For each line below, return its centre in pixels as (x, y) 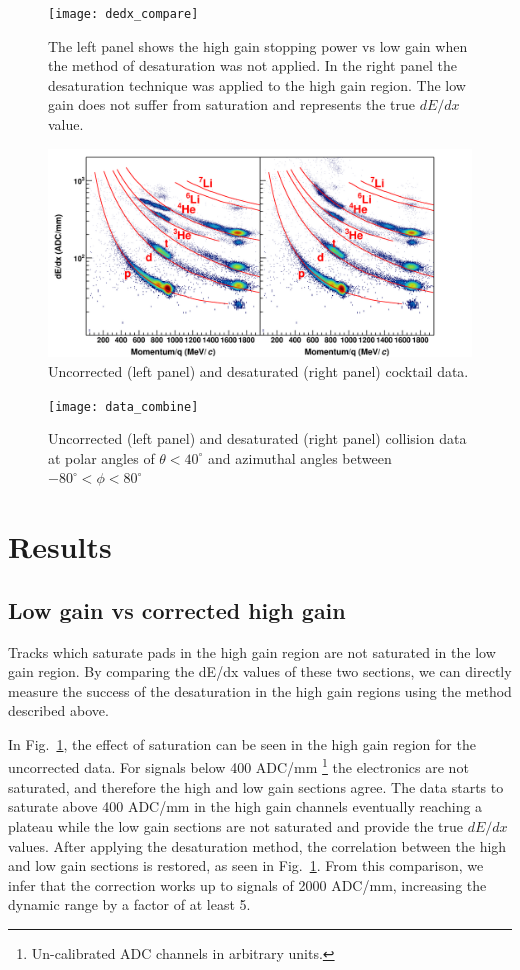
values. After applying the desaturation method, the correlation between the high (257, 845)
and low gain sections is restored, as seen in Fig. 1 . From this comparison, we (246, 865)
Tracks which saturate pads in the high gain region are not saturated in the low (252, 651)
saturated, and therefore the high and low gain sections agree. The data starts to (256, 786)
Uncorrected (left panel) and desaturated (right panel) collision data (257, 438)
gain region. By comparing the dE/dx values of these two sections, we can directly (260, 671)
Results (60, 546)
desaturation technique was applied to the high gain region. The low (257, 84)
